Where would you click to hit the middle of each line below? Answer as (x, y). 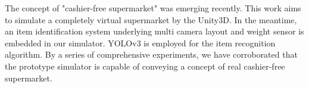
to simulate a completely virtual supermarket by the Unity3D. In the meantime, (151, 19)
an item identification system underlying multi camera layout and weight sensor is (154, 31)
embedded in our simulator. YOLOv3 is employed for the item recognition (140, 43)
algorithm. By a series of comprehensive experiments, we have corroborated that (151, 54)
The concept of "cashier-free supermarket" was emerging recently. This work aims (153, 8)
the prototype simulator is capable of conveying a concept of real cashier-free (145, 66)
